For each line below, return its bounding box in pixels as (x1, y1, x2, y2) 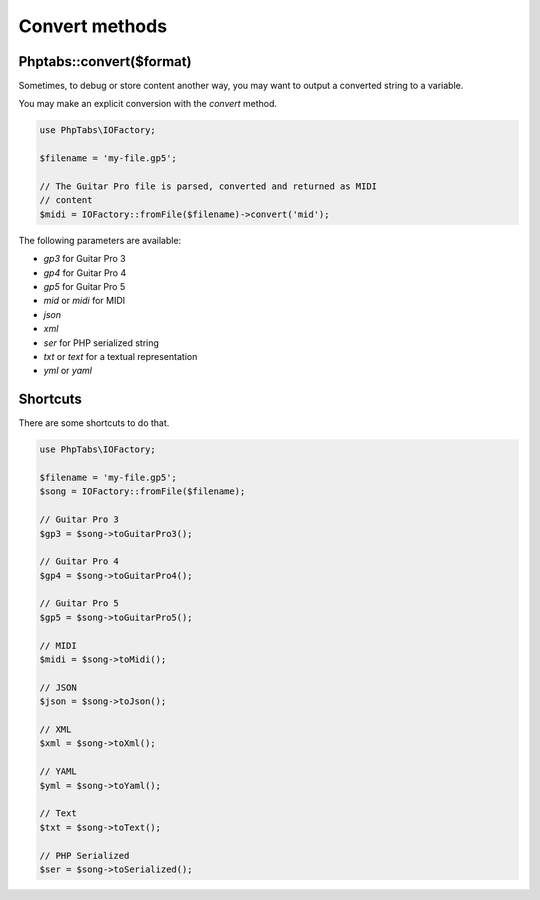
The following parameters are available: (18, 234, 182, 246)
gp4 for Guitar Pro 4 (43, 266, 127, 279)
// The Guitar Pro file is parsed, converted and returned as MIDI (39, 181, 378, 192)
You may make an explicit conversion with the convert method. (18, 98, 278, 110)
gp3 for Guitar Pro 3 (43, 253, 126, 265)
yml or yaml (43, 365, 92, 377)
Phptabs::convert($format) (18, 53, 192, 70)
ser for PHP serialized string (43, 336, 160, 349)
